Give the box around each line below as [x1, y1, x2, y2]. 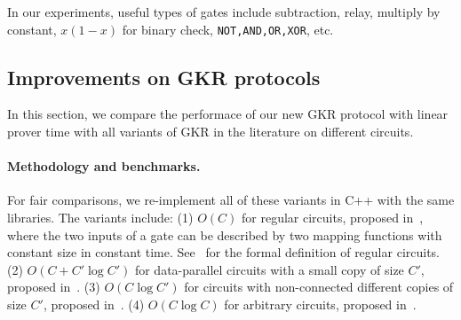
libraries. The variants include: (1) [7, 208, 194, 227]
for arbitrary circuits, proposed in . [224, 295, 417, 313]
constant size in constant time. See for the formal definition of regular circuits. [7, 243, 441, 261]
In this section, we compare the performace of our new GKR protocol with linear [7, 105, 449, 123]
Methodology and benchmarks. [7, 157, 201, 176]
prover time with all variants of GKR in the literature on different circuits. [7, 122, 414, 141]
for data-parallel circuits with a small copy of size [134, 260, 404, 278]
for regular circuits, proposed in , [242, 208, 424, 227]
